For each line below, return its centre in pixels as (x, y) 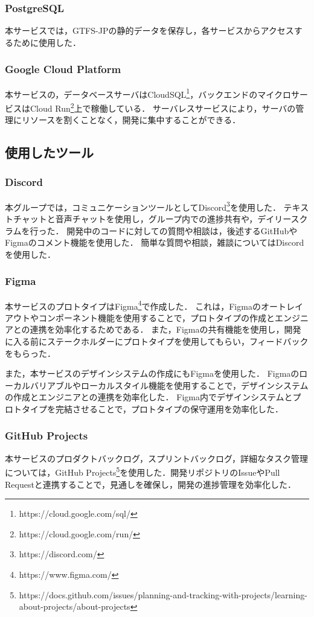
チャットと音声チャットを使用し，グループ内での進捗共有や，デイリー (152, 218)
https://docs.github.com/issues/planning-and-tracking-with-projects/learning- (163, 594)
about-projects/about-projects (75, 606)
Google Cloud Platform (63, 69)
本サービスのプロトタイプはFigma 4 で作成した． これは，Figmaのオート (146, 305)
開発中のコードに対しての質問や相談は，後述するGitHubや (182, 230)
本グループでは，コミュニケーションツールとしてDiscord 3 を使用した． (143, 206)
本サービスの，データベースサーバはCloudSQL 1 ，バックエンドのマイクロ (148, 93)
